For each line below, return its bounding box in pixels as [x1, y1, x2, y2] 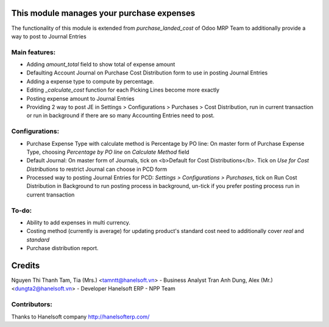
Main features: [11, 48, 56, 56]
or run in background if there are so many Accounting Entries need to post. [26, 112, 215, 119]
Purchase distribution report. [26, 245, 99, 252]
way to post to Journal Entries [11, 32, 87, 40]
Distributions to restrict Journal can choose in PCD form [26, 165, 168, 173]
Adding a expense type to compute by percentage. [26, 77, 155, 85]
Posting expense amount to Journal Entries [26, 95, 135, 102]
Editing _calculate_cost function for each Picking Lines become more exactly [26, 86, 219, 94]
